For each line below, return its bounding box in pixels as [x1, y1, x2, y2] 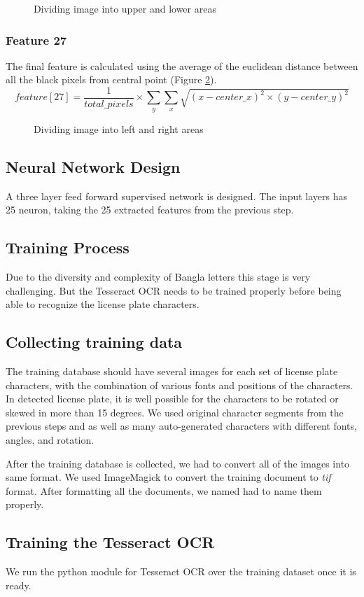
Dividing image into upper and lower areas [34, 1, 216, 15]
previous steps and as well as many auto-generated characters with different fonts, [6, 419, 357, 433]
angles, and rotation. [6, 433, 94, 447]
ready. [6, 577, 31, 592]
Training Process [6, 237, 129, 258]
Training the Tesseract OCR [6, 531, 215, 553]
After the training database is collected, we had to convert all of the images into [6, 456, 350, 470]
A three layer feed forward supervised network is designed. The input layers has [6, 188, 347, 203]
